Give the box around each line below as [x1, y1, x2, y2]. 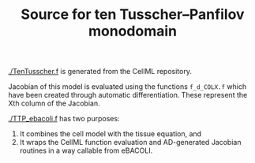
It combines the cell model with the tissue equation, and [19, 129, 202, 139]
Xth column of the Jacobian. [8, 98, 100, 108]
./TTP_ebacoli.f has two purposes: [8, 114, 120, 124]
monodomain [88, 22, 178, 40]
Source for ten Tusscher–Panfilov [21, 6, 245, 24]
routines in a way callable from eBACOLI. [19, 146, 153, 155]
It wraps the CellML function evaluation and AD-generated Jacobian [19, 138, 242, 147]
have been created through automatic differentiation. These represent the [8, 91, 248, 100]
